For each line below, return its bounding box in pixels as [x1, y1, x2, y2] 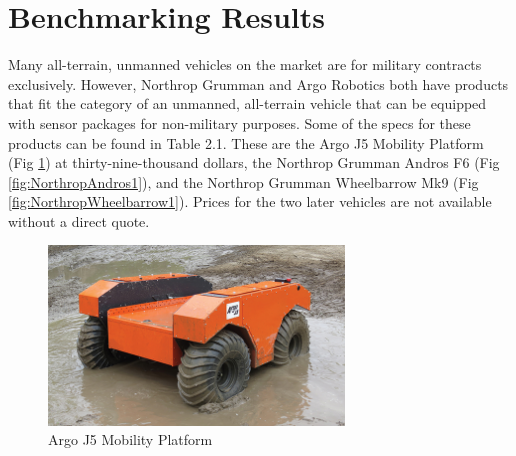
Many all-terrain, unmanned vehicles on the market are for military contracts [8, 54, 482, 75]
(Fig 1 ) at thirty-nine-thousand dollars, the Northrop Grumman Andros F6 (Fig [8, 152, 500, 173]
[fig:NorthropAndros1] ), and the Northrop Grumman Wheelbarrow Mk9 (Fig [8, 171, 479, 192]
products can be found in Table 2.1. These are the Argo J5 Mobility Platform [8, 132, 484, 153]
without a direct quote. [8, 210, 150, 231]
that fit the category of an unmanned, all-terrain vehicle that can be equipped [8, 93, 487, 114]
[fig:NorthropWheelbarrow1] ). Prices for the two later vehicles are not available [8, 191, 492, 212]
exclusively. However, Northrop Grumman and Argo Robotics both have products [8, 73, 509, 94]
